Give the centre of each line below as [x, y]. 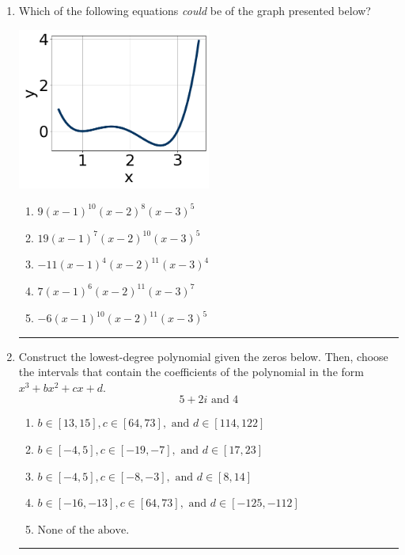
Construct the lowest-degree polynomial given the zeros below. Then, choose [203, 356]
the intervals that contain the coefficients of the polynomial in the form [191, 372]
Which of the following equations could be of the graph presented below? [195, 10]
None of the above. [83, 530]
